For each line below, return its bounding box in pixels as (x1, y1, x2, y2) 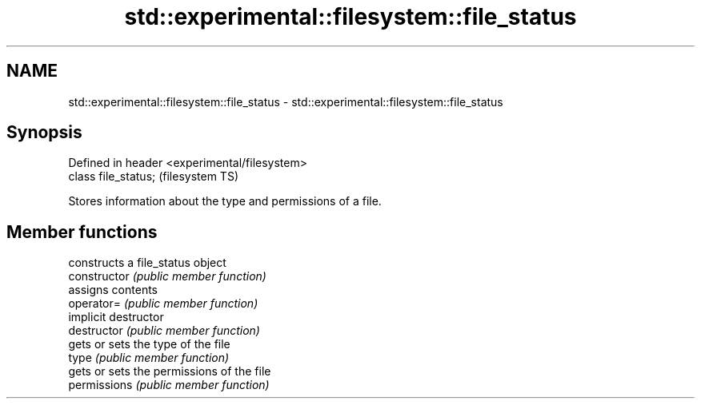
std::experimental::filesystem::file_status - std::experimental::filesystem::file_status (68, 94, 503, 109)
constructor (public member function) (68, 269, 266, 284)
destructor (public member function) (68, 324, 260, 338)
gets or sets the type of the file (68, 337, 230, 351)
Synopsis (6, 122, 82, 143)
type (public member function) (68, 351, 230, 365)
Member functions (6, 221, 158, 242)
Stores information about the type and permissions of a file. (68, 194, 382, 208)
